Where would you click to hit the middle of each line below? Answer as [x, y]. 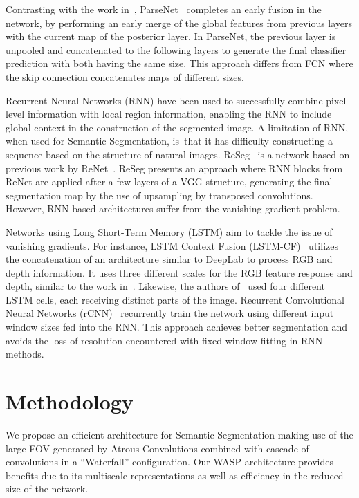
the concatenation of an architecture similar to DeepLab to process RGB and [169, 259]
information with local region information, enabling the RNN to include [179, 114]
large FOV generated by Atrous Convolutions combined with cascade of [157, 448]
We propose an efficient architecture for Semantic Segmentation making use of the [179, 434]
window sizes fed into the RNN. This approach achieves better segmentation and [177, 327]
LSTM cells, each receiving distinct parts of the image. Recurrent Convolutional [175, 299]
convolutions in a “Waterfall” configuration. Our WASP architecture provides [169, 462]
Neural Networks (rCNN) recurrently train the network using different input [170, 313]
